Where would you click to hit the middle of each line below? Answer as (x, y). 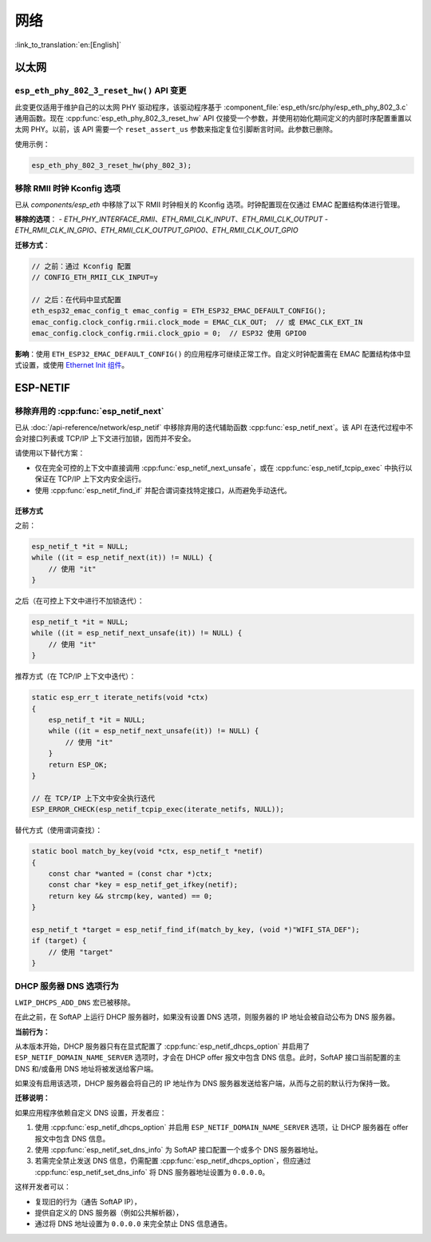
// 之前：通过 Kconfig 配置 (81, 266)
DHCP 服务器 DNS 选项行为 (67, 986)
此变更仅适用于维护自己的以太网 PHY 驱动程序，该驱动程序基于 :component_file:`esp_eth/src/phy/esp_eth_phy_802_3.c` (212, 107)
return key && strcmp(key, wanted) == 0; (130, 896)
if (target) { (59, 941)
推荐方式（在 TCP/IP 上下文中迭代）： (75, 676)
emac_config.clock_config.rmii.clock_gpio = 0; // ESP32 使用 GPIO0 (169, 333)
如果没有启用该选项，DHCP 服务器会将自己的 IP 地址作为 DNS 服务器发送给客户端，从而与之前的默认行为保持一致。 (204, 1084)
